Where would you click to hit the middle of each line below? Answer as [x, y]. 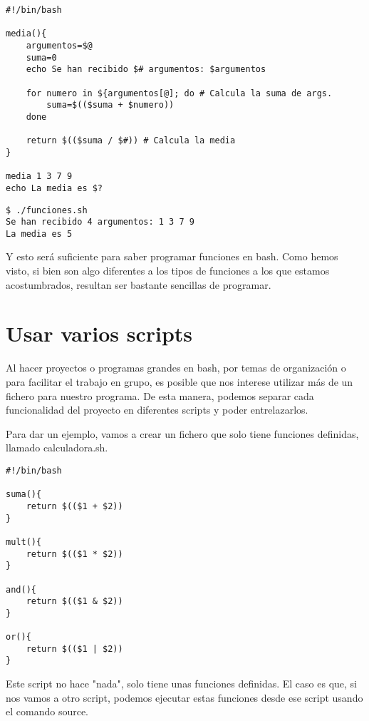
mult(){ [24, 542]
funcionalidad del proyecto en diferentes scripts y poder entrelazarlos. [157, 410]
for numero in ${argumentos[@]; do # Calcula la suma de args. [179, 93]
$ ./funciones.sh [47, 210]
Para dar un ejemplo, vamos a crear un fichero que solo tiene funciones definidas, [182, 433]
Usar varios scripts [99, 333]
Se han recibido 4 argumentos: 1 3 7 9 [100, 222]
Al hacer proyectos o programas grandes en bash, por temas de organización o [176, 368]
